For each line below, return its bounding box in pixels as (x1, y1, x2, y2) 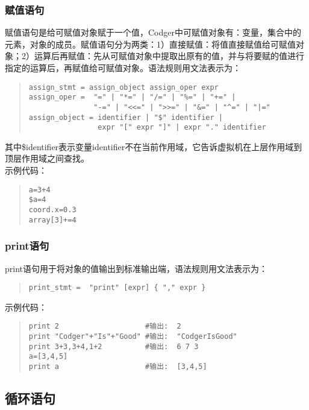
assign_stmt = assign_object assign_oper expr (28, 83, 219, 92)
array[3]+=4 (28, 215, 76, 224)
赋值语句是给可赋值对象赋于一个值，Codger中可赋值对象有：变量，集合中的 (5, 26, 301, 39)
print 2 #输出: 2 (28, 322, 181, 331)
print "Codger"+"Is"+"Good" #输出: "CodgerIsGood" (28, 332, 237, 341)
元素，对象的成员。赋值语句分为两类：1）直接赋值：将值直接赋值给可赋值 (5, 37, 296, 50)
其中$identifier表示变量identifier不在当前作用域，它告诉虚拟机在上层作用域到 (5, 140, 302, 153)
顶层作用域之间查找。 (5, 152, 89, 165)
